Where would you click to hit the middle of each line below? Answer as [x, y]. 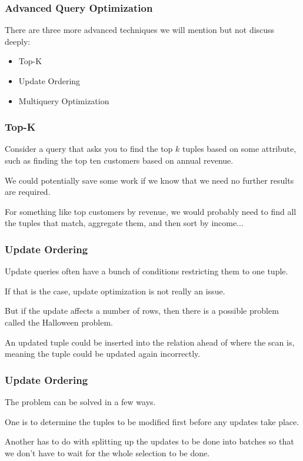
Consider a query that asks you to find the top [89, 149]
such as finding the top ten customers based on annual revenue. [119, 160]
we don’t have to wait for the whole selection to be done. [107, 452]
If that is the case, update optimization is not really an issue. [115, 291]
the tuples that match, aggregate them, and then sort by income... [124, 223]
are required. [28, 192]
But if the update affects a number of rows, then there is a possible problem [142, 311]
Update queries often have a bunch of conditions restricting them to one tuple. [146, 271]
